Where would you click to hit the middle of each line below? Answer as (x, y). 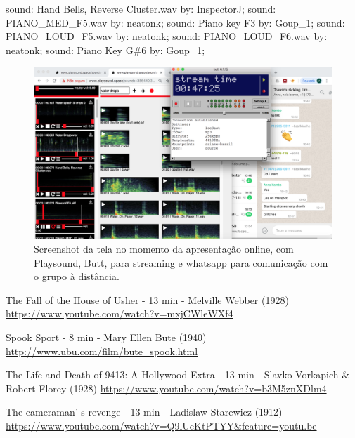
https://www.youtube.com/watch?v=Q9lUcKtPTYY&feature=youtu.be (161, 426)
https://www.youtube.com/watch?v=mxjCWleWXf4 (120, 313)
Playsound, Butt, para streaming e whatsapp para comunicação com (181, 262)
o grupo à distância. (77, 276)
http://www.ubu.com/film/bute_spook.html (102, 351)
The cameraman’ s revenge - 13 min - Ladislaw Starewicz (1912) (144, 412)
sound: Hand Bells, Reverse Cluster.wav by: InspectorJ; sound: (141, 8)
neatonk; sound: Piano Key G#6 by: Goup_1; (105, 49)
